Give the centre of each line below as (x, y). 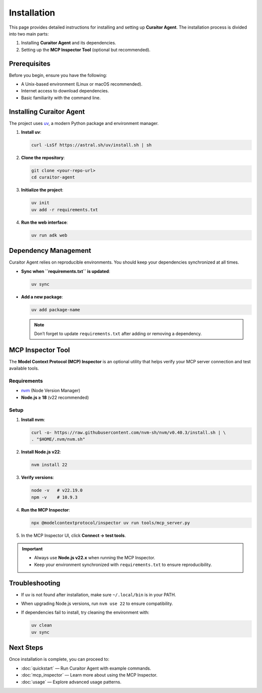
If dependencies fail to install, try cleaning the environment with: (85, 612)
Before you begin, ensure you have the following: (58, 75)
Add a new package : (42, 297)
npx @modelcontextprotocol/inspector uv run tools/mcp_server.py (111, 523)
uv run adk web (49, 235)
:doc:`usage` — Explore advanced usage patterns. (71, 682)
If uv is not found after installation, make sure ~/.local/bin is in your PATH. (99, 595)
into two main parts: (29, 34)
